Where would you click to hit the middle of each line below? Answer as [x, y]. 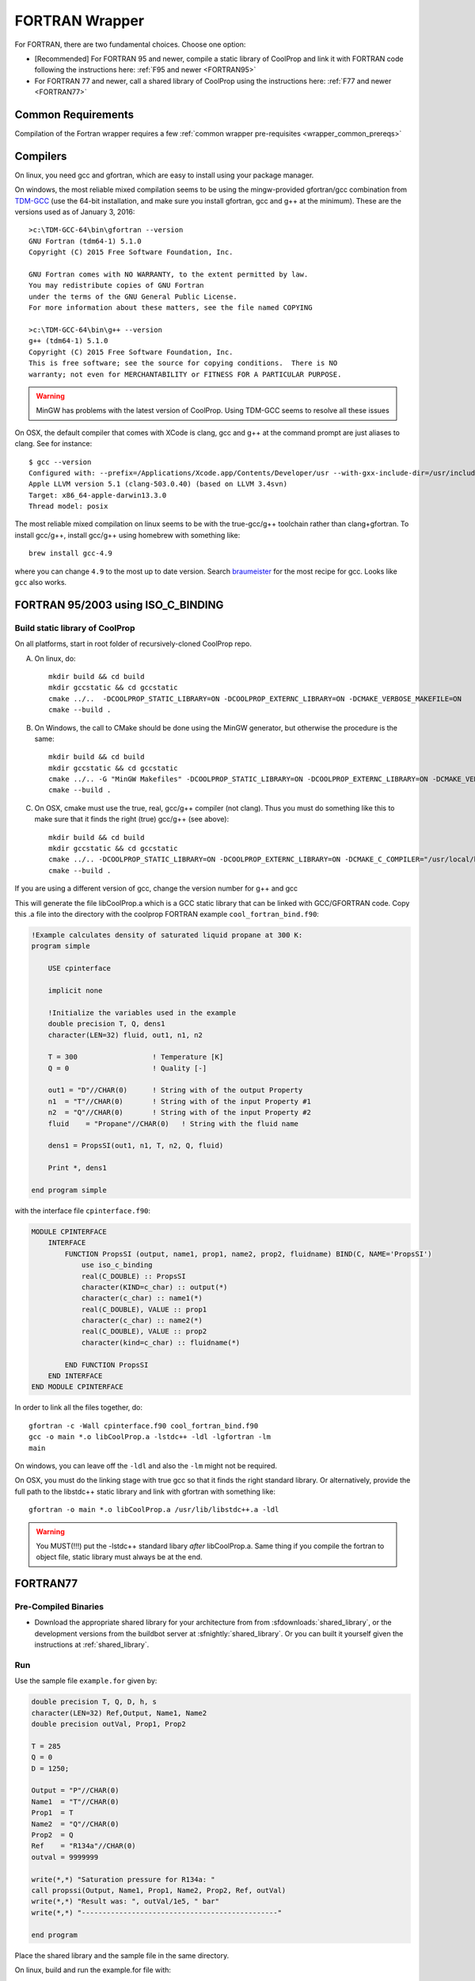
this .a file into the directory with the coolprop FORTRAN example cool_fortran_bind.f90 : [167, 914]
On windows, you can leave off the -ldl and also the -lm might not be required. [146, 1465]
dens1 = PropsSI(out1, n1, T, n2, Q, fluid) [136, 1146]
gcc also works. [41, 582]
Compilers [41, 156]
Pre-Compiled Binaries [59, 1607]
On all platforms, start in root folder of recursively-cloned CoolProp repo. [133, 644]
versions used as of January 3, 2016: [75, 212]
